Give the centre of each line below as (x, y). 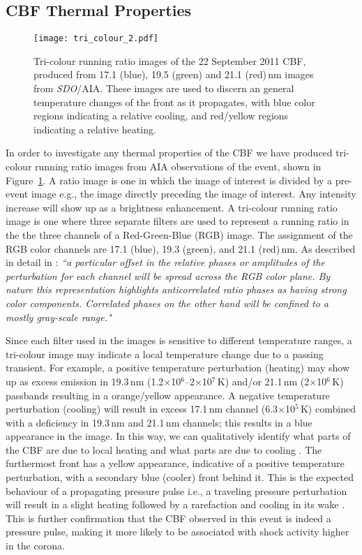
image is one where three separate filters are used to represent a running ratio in (178, 221)
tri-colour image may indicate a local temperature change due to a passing (165, 354)
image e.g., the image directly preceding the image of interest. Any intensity (194, 194)
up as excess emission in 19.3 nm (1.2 (85, 381)
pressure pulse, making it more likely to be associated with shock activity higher (178, 532)
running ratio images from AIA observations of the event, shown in (178, 166)
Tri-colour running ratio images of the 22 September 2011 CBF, (170, 60)
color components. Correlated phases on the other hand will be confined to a (167, 303)
